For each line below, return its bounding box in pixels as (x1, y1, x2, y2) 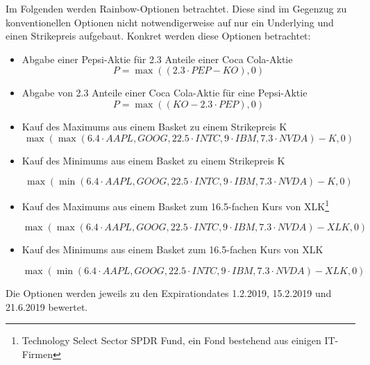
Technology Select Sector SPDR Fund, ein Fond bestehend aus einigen (22, 333, 321, 348)
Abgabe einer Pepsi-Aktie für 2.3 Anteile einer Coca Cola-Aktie (22, 51, 293, 66)
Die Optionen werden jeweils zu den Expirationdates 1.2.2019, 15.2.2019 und (6, 286, 332, 300)
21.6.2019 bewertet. (6, 299, 88, 314)
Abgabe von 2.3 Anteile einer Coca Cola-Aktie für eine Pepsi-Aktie (22, 85, 308, 100)
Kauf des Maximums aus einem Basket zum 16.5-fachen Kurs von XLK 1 (22, 197, 329, 213)
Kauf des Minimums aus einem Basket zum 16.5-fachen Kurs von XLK (22, 242, 323, 257)
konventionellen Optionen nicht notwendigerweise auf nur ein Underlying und (6, 15, 334, 29)
